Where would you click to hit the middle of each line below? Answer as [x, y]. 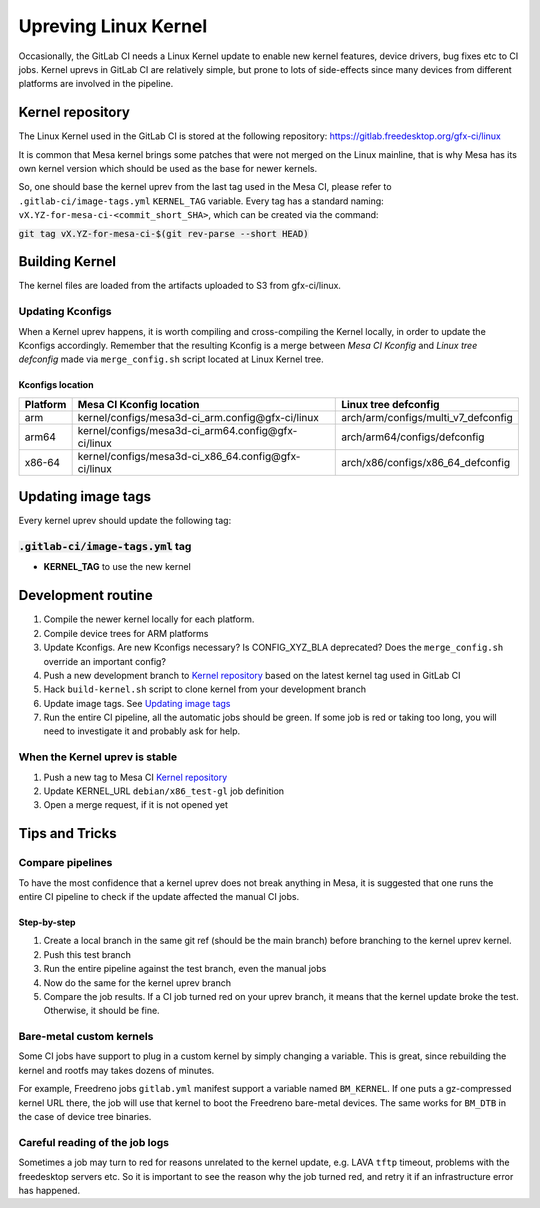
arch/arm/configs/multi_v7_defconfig [427, 417]
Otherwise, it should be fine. [101, 1011]
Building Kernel [67, 261]
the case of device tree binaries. [85, 1116]
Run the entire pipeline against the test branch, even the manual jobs [185, 969]
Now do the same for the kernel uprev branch [137, 982]
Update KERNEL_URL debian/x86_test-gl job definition [164, 791]
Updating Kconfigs [65, 312]
